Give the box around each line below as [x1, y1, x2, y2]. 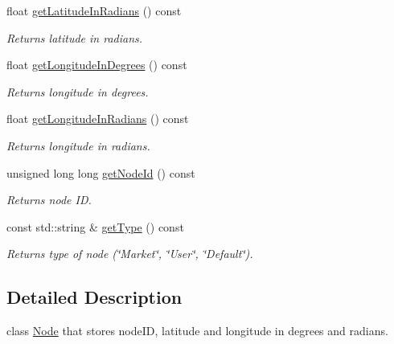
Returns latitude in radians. [6, 29, 143, 46]
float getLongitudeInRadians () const [6, 110, 189, 127]
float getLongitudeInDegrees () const [6, 56, 187, 73]
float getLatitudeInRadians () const [6, 2, 182, 18]
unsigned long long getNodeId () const [6, 164, 195, 181]
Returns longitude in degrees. [6, 83, 149, 100]
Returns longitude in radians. [6, 137, 150, 154]
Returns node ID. [6, 191, 92, 208]
